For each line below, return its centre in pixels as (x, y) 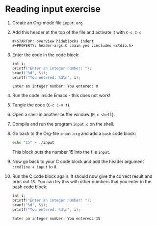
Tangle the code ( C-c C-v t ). (41, 105)
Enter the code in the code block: (46, 55)
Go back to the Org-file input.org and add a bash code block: (74, 133)
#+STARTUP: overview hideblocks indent (53, 41)
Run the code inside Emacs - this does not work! (61, 96)
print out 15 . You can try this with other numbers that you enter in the (82, 182)
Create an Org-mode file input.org (47, 23)
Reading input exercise (53, 9)
